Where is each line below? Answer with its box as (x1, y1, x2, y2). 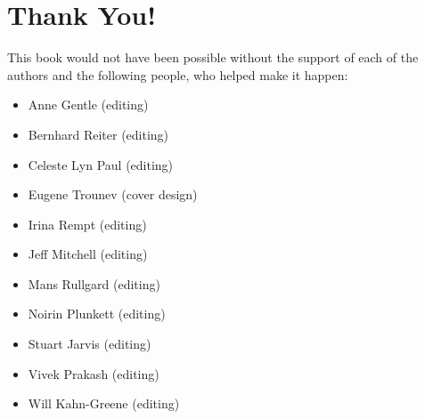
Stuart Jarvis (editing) (28, 334, 151, 353)
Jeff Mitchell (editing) (28, 245, 148, 263)
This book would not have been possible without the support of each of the (7, 48, 419, 67)
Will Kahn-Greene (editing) (28, 394, 180, 413)
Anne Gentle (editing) (28, 95, 149, 114)
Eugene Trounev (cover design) (28, 185, 198, 204)
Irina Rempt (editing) (28, 214, 147, 233)
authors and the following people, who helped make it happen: (7, 65, 348, 84)
